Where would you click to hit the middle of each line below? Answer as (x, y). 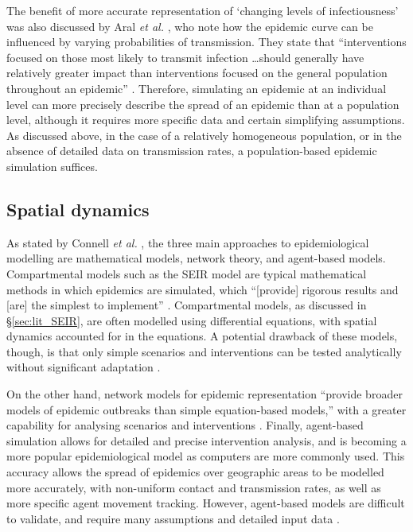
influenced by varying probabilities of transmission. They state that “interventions (206, 42)
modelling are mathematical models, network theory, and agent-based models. (196, 258)
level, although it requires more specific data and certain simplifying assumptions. (206, 120)
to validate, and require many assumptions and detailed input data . (173, 518)
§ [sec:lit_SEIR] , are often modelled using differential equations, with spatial (192, 320)
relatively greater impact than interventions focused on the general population (197, 73)
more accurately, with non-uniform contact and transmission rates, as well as (194, 487)
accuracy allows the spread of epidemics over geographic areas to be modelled (195, 472)
